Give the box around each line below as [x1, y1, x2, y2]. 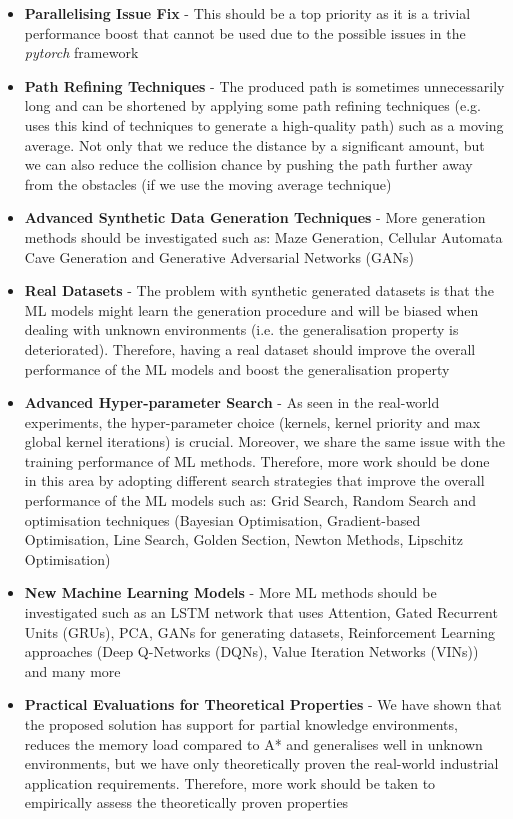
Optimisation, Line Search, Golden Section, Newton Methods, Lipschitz [24, 529, 464, 550]
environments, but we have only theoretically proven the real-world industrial [24, 753, 499, 774]
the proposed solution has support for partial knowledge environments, [24, 714, 458, 734]
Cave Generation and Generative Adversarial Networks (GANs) [24, 246, 414, 267]
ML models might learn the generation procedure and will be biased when [24, 299, 479, 320]
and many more [24, 660, 121, 681]
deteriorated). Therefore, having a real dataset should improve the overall [24, 338, 476, 359]
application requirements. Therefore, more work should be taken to [24, 772, 436, 793]
